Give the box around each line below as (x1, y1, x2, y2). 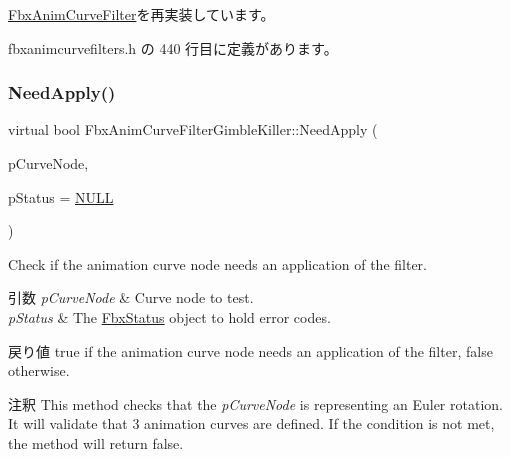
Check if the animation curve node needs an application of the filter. (8, 253, 428, 274)
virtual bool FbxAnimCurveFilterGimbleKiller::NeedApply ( (8, 119, 378, 140)
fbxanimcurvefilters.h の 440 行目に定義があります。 (8, 37, 338, 58)
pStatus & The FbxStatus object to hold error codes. (8, 306, 331, 327)
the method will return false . (8, 432, 184, 453)
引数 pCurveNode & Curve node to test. (8, 287, 254, 308)
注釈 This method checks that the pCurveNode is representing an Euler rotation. (8, 393, 503, 414)
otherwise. (8, 360, 70, 381)
